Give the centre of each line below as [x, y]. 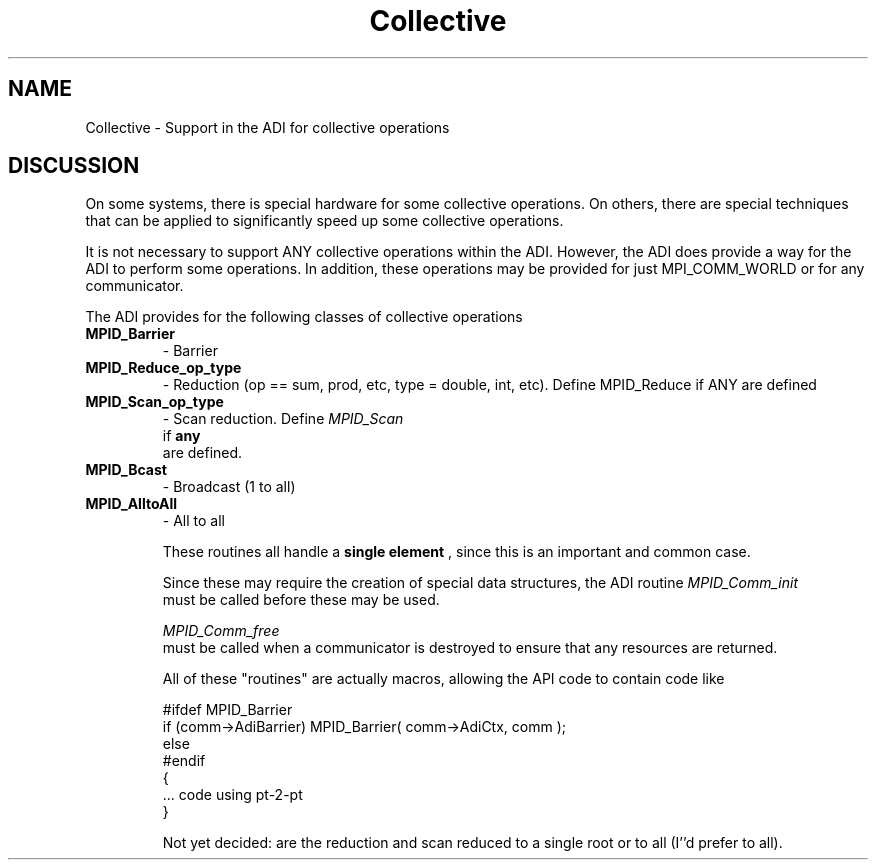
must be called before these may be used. [301, 600]
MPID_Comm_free [221, 631]
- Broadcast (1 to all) [229, 487]
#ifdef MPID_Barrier [227, 710]
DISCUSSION [74, 166]
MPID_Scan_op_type [154, 402]
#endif [184, 761]
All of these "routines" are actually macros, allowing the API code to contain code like [443, 679]
